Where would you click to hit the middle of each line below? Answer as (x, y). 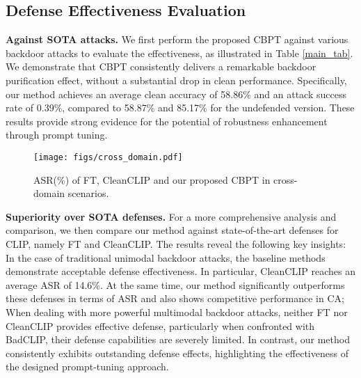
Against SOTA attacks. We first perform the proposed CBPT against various (177, 39)
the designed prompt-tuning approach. (87, 367)
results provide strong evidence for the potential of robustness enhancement (167, 121)
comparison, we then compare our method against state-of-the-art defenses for (172, 230)
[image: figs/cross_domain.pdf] (108, 157)
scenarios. (88, 193)
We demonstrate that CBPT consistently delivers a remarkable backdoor (161, 66)
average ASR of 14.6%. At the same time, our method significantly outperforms (175, 284)
